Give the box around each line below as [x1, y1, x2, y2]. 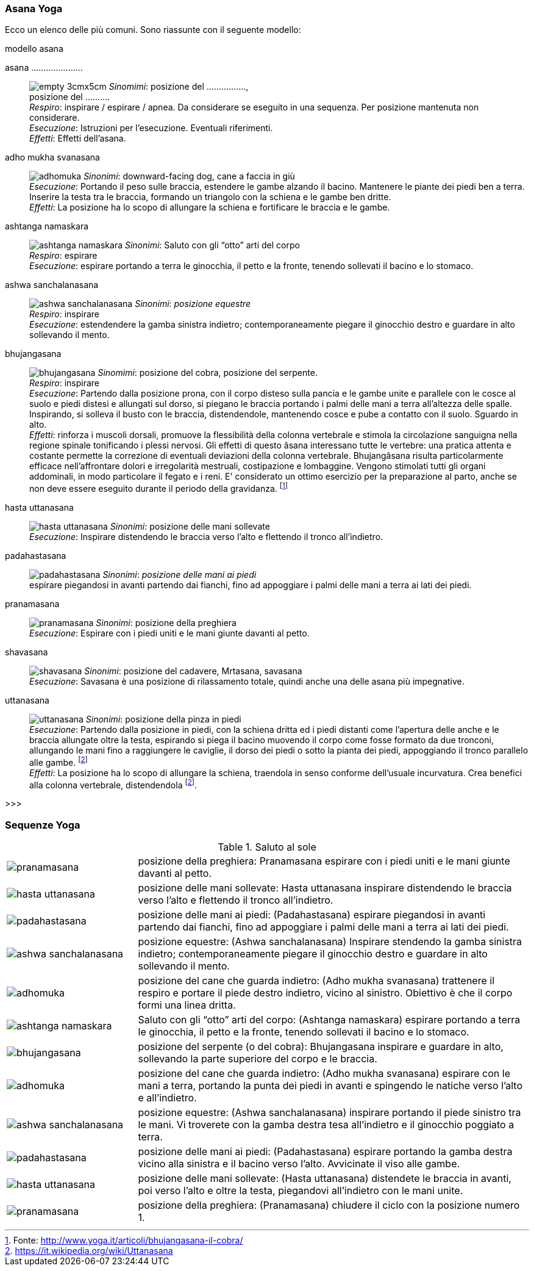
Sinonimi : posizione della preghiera [96, 617, 237, 628]
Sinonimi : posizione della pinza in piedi [85, 714, 241, 725]
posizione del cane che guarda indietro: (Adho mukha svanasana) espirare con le [138, 1067, 510, 1080]
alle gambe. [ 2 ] [29, 755, 88, 768]
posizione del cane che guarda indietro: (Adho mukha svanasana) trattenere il [138, 974, 495, 987]
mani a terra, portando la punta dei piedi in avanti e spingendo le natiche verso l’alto [138, 1079, 523, 1092]
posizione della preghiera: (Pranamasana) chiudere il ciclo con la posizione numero [138, 1199, 520, 1212]
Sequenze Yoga [5, 818, 80, 831]
